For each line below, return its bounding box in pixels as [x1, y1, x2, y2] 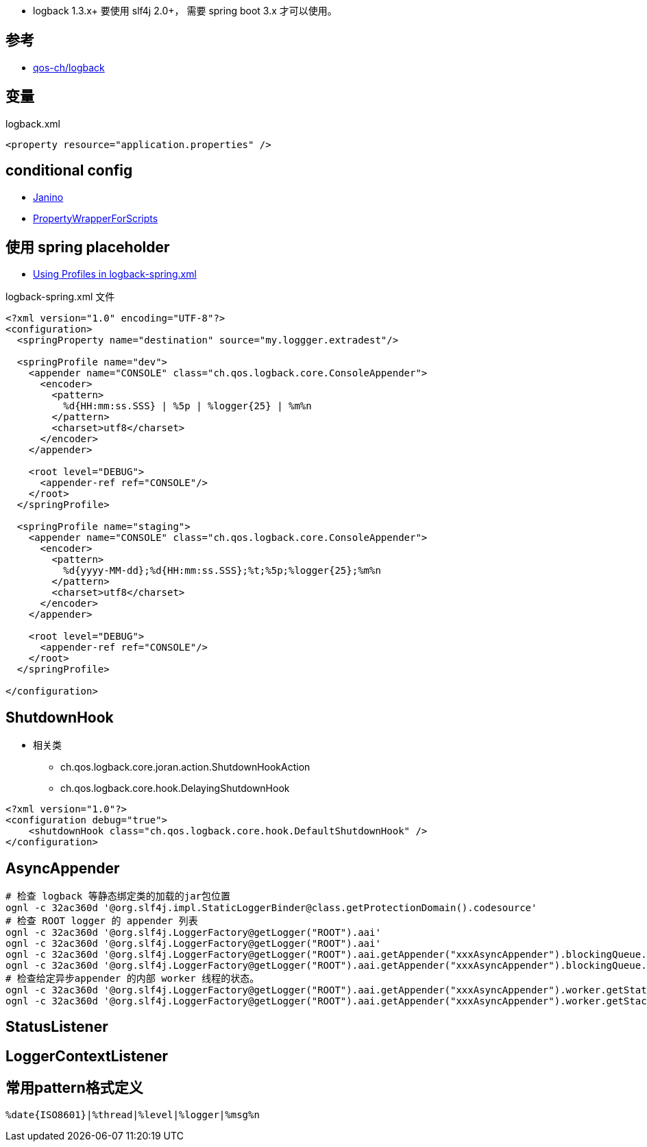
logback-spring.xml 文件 [5, 291, 115, 303]
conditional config [5, 162, 133, 180]
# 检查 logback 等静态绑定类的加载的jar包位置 [5, 891, 231, 902]
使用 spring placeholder [5, 238, 170, 256]
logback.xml [5, 117, 60, 130]
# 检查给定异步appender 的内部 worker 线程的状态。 [5, 973, 260, 985]
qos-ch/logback [33, 61, 105, 73]
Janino [33, 191, 64, 203]
